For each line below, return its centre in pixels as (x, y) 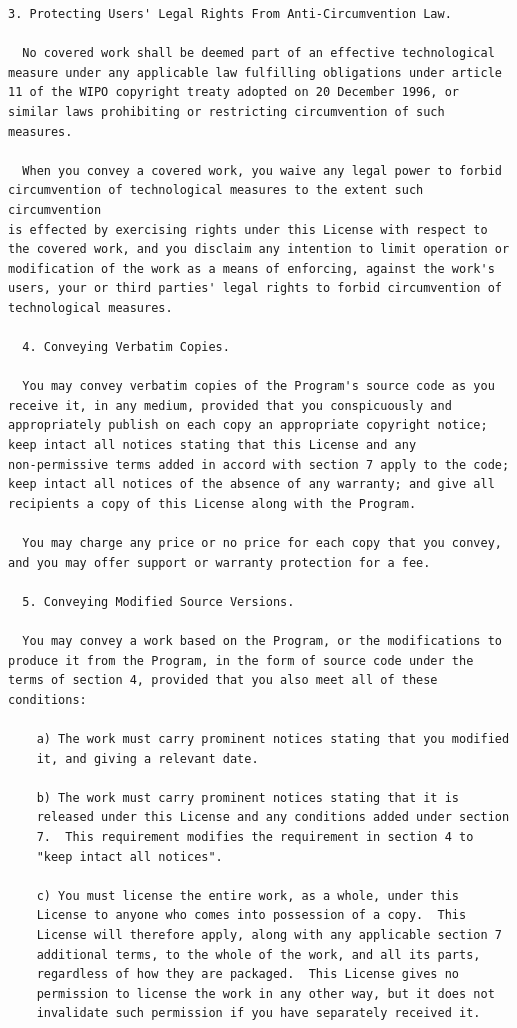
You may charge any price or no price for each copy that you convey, (262, 543)
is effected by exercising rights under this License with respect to (248, 229)
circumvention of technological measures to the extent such (216, 190)
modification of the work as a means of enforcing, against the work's (251, 268)
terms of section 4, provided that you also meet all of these (223, 680)
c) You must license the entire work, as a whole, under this (248, 895)
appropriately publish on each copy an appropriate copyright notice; (248, 425)
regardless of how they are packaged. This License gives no (248, 974)
